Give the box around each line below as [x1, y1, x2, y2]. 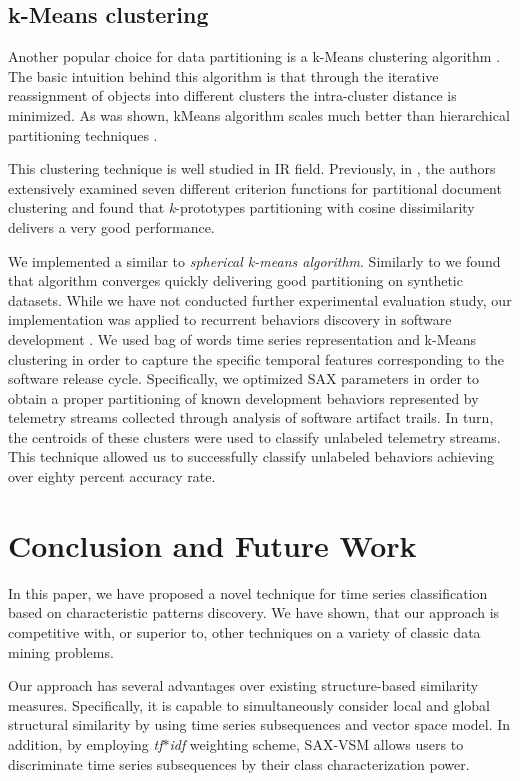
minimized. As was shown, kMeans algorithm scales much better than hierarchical [8, 104, 510, 125]
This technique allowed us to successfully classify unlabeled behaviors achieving [8, 446, 494, 467]
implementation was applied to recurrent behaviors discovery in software [8, 309, 452, 330]
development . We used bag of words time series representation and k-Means [8, 328, 477, 349]
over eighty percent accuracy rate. [8, 466, 216, 487]
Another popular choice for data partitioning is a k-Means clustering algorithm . [8, 46, 501, 67]
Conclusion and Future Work [8, 524, 417, 565]
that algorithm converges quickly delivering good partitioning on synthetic [8, 270, 463, 291]
